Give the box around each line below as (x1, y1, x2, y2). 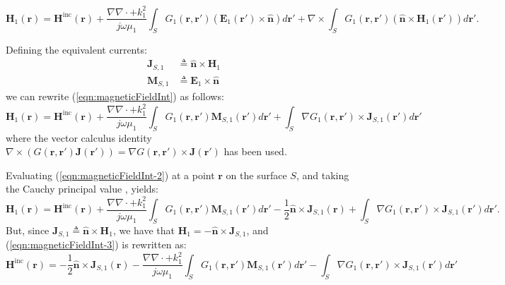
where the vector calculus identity (6, 130, 152, 145)
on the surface (226, 167, 287, 182)
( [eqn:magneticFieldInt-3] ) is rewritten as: (6, 237, 187, 252)
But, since (6, 222, 50, 237)
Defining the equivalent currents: (6, 42, 147, 56)
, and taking (296, 167, 349, 182)
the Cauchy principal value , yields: (6, 181, 158, 196)
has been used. (224, 144, 287, 159)
